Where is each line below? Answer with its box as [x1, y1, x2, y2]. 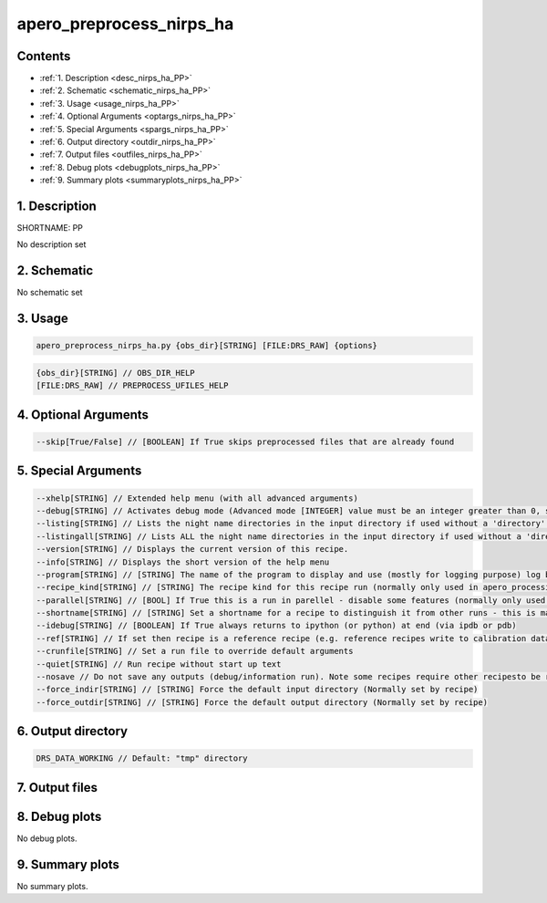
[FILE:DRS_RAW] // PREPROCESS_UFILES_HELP [36, 380, 229, 391]
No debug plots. [16, 833, 77, 844]
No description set [16, 239, 87, 250]
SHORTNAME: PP [16, 223, 84, 234]
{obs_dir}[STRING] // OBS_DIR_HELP [36, 368, 195, 378]
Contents [16, 48, 71, 64]
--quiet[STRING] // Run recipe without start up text [36, 659, 282, 669]
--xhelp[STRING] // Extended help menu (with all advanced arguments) [36, 493, 359, 503]
